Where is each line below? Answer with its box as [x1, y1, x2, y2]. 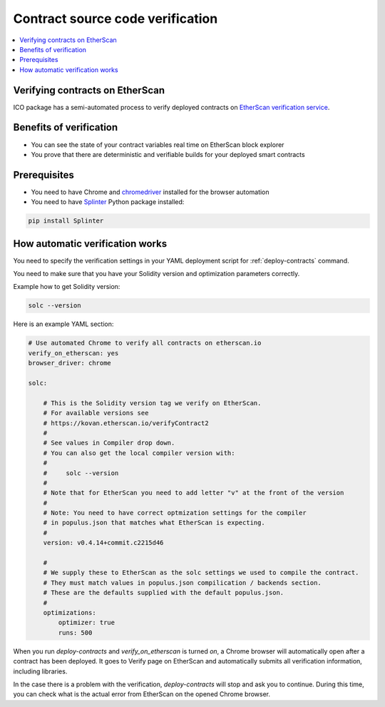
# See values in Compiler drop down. [43, 439, 175, 447]
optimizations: [43, 609, 96, 616]
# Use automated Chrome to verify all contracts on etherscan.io [28, 339, 262, 347]
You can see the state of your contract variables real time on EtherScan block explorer [31, 140, 284, 149]
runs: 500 [58, 629, 93, 636]
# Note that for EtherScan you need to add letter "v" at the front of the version [43, 489, 344, 497]
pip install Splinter [28, 217, 104, 225]
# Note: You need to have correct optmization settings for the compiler [43, 509, 307, 517]
